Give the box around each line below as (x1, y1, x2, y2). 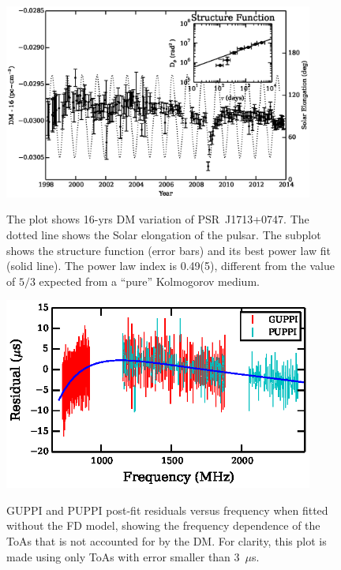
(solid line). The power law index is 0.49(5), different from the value (6, 257, 335, 274)
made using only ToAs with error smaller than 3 (6, 548, 240, 564)
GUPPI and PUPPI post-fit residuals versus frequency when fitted (6, 501, 328, 518)
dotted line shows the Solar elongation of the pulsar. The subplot (6, 227, 321, 243)
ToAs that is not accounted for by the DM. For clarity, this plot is (6, 533, 327, 549)
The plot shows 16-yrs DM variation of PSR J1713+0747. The (6, 211, 309, 227)
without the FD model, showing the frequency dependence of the (6, 517, 320, 534)
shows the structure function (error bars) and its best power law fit (6, 242, 332, 258)
